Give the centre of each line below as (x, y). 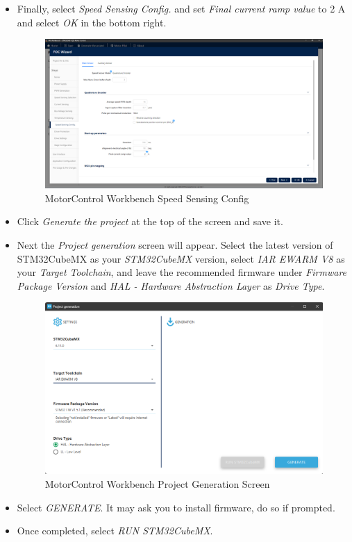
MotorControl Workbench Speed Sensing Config (147, 198)
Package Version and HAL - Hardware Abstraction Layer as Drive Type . (171, 285)
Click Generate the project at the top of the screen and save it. (150, 221)
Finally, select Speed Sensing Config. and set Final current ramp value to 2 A (181, 8)
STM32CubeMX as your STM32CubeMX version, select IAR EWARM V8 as (181, 258)
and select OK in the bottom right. (92, 22)
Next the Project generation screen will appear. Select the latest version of (175, 244)
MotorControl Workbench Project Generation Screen (157, 483)
